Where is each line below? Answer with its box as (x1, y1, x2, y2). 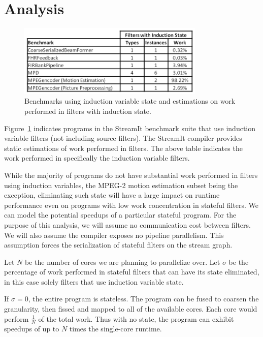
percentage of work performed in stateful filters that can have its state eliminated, (4, 266, 259, 277)
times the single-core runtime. (69, 323, 162, 334)
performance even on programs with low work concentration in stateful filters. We (4, 199, 259, 210)
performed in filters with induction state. (24, 105, 151, 116)
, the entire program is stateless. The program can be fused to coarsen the (28, 293, 259, 304)
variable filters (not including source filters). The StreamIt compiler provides (4, 133, 242, 143)
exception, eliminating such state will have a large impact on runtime (4, 190, 220, 200)
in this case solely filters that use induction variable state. (4, 276, 184, 287)
